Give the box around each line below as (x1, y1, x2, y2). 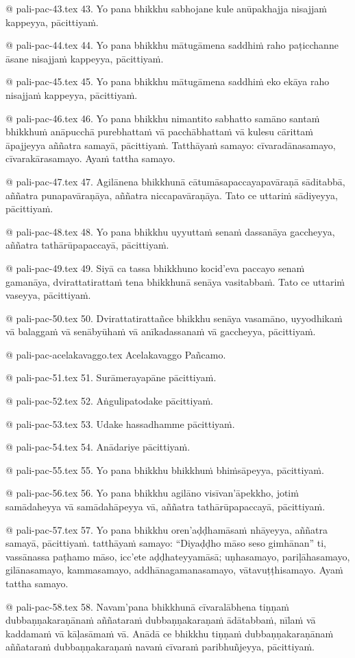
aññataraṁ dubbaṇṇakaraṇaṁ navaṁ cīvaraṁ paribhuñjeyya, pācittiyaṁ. (5, 639, 315, 654)
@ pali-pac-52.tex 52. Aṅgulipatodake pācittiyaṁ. (5, 394, 213, 408)
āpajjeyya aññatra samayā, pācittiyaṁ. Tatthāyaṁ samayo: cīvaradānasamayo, (5, 137, 336, 152)
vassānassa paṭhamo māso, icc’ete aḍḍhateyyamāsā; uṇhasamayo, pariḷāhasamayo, (5, 549, 350, 563)
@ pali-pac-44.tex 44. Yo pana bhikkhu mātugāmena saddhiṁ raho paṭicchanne (5, 38, 339, 52)
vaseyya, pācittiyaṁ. (5, 288, 91, 302)
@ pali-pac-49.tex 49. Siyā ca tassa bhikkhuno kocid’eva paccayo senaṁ (5, 260, 305, 275)
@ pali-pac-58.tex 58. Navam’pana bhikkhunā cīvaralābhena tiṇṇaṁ (5, 599, 289, 613)
